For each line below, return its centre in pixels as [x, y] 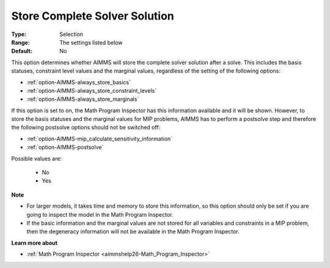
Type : [19, 34]
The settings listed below [91, 42]
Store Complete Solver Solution [93, 16]
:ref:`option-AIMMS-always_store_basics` [79, 82]
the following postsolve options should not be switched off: [86, 128]
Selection [71, 34]
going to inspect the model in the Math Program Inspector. [100, 214]
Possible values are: [37, 158]
